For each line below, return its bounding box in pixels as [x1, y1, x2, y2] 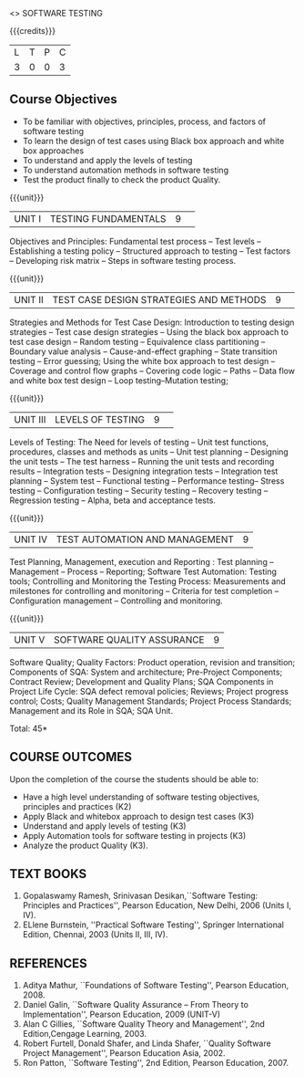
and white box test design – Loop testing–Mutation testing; [9, 374, 229, 386]
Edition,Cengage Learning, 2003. [22, 1029, 147, 1040]
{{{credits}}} [9, 26, 56, 36]
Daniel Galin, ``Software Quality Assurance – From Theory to [22, 999, 248, 1010]
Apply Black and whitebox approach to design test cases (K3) [22, 810, 255, 821]
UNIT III [14, 413, 46, 425]
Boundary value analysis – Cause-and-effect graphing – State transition [9, 346, 278, 357]
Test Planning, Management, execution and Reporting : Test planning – [9, 556, 275, 567]
